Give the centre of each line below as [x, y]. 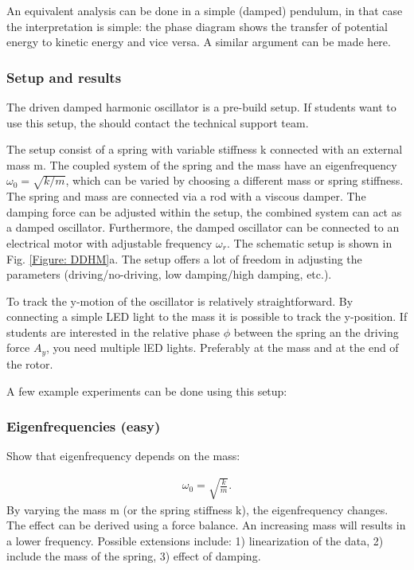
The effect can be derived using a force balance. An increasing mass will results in [206, 525]
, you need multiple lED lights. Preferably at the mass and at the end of [222, 347]
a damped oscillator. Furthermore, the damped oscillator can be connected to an [203, 227]
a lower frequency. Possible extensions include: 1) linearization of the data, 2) [195, 540]
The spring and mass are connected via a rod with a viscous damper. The [186, 196]
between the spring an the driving [316, 332]
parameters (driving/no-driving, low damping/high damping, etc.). [169, 274]
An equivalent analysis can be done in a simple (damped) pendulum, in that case [205, 10]
